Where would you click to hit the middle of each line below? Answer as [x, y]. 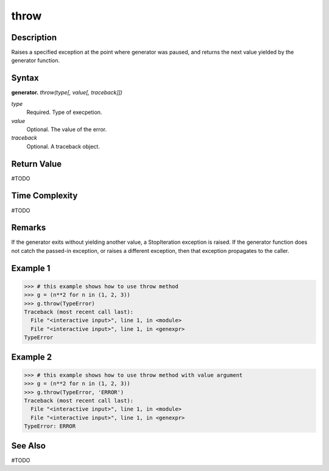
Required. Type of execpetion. [64, 112]
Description [34, 37]
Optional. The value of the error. [66, 129]
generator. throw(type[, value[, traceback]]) [67, 93]
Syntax [25, 78]
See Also [28, 446]
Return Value [37, 164]
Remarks [29, 228]
